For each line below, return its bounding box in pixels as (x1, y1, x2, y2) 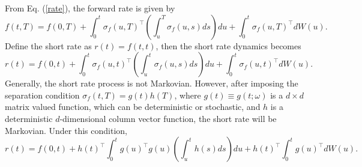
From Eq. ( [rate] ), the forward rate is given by (5, 2, 175, 14)
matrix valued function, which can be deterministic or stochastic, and (5, 100, 261, 113)
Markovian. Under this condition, (5, 124, 127, 136)
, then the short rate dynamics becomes (155, 39, 301, 52)
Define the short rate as (5, 39, 92, 52)
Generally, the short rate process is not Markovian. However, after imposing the (5, 77, 298, 90)
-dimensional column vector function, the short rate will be (59, 112, 277, 124)
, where (174, 88, 201, 101)
